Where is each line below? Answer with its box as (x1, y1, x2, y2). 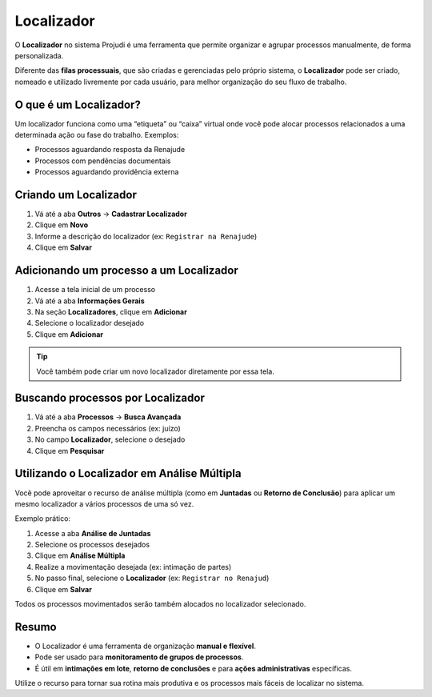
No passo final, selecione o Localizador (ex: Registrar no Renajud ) (34, 573, 270, 583)
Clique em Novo (34, 220, 89, 230)
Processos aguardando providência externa (34, 167, 179, 177)
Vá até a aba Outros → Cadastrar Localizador (34, 209, 187, 219)
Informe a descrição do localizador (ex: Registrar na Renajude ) (34, 231, 258, 241)
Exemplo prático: (14, 514, 71, 523)
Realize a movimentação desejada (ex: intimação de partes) (34, 562, 232, 571)
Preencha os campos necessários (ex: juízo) (34, 423, 182, 433)
